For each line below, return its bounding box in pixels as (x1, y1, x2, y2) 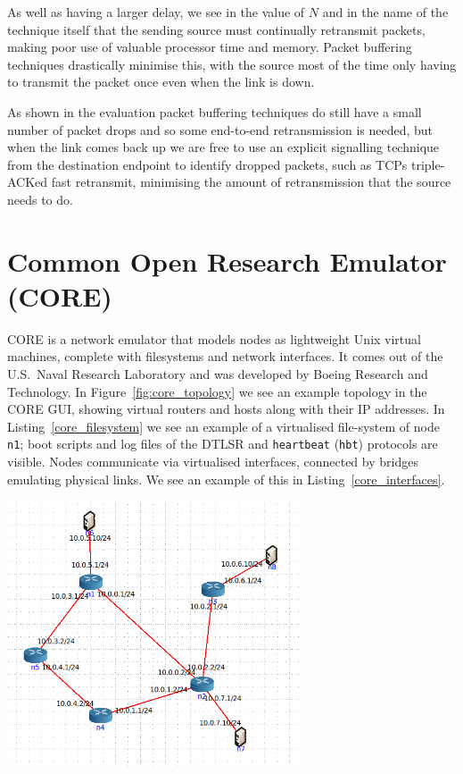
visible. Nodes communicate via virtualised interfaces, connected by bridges (7, 452, 418, 471)
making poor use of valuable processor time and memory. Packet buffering (7, 38, 412, 56)
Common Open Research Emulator (7, 242, 447, 279)
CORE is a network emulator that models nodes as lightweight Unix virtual (7, 329, 421, 348)
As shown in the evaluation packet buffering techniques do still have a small (7, 102, 422, 121)
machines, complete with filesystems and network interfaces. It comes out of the (7, 347, 443, 366)
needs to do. (7, 189, 73, 208)
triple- (410, 155, 445, 173)
